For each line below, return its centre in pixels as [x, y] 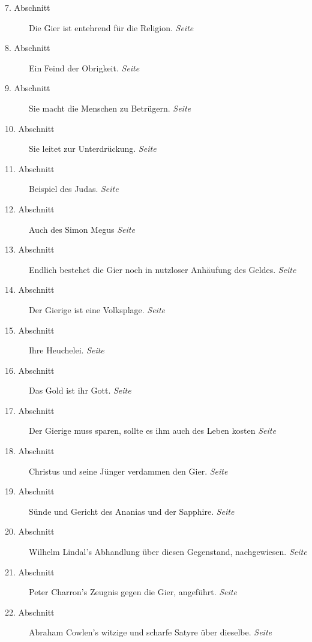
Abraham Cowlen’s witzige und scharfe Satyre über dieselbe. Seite [150, 632]
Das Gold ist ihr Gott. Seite [80, 390]
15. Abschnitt [30, 330]
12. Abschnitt [30, 208]
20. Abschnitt [30, 531]
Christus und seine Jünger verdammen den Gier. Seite [128, 471]
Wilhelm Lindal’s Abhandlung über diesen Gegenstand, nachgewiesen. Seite [168, 552]
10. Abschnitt [30, 128]
